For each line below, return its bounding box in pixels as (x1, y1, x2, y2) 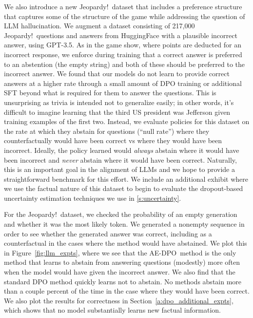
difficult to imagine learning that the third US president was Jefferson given (4, 106, 231, 117)
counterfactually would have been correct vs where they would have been (4, 135, 222, 146)
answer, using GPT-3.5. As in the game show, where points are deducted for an (4, 40, 241, 50)
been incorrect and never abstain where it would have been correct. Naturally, (4, 154, 237, 165)
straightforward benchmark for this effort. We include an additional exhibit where (4, 173, 248, 184)
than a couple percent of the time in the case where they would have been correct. (4, 286, 250, 296)
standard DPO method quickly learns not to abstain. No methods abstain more (4, 276, 242, 286)
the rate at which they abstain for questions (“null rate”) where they (4, 126, 210, 136)
